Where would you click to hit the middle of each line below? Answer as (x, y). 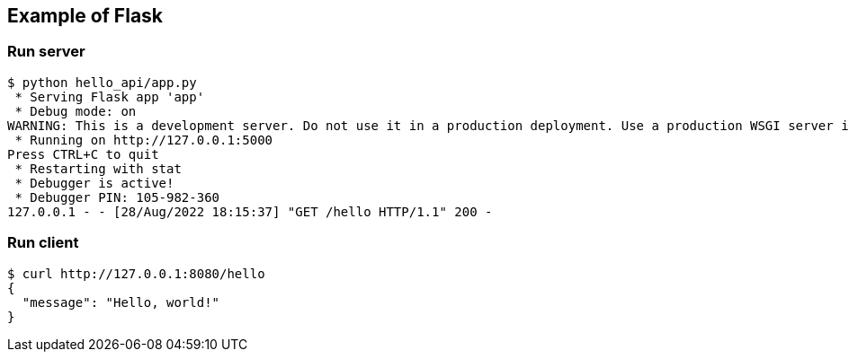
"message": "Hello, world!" (121, 302)
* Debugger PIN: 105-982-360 (117, 197)
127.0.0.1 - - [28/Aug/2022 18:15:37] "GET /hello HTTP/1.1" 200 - (250, 211)
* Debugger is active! (94, 183)
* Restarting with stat (98, 168)
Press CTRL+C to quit (83, 154)
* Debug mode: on (76, 111)
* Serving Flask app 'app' (110, 96)
